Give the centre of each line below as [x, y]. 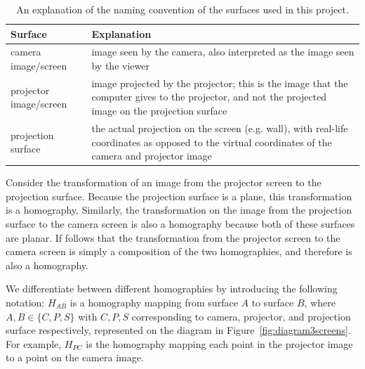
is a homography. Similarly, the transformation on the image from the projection [179, 210]
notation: [25, 302]
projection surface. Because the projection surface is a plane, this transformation [179, 196]
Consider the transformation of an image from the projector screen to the [164, 182]
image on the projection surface [159, 111]
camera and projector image [152, 156]
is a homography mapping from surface [154, 302]
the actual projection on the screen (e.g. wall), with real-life [220, 128]
